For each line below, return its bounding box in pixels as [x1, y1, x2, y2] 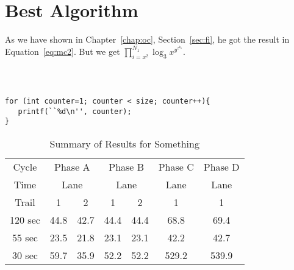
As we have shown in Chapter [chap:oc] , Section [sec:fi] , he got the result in [5, 33, 290, 46]
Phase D [203, 159, 240, 174]
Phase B [109, 159, 145, 174]
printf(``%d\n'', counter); [18, 107, 132, 116]
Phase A [54, 159, 90, 174]
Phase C [158, 159, 194, 174]
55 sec [12, 230, 38, 244]
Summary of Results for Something [49, 136, 199, 151]
